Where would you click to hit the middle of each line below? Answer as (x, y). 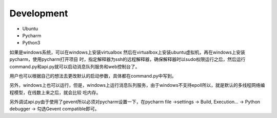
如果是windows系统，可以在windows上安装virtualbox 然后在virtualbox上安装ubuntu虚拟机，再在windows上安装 (127, 52)
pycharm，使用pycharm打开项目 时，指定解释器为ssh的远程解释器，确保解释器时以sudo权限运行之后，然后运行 (127, 59)
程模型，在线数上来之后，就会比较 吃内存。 (55, 92)
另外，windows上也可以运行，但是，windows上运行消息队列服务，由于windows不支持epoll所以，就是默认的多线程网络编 (137, 85)
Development (39, 13)
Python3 (31, 43)
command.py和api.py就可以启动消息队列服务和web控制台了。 (75, 66)
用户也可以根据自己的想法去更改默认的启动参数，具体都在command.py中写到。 (93, 76)
